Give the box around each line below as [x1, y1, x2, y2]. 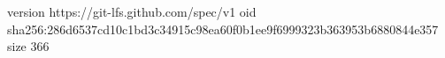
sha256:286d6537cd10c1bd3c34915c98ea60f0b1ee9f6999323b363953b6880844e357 [7, 19, 439, 38]
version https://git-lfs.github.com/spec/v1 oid [7, 3, 257, 20]
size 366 [7, 37, 50, 55]
